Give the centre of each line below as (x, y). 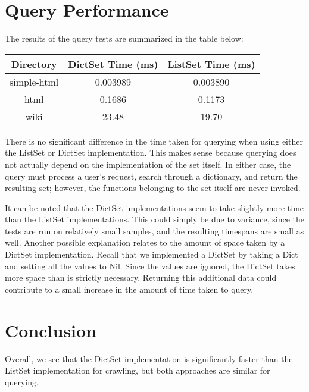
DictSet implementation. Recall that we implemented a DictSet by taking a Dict (152, 254)
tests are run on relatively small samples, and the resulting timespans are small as (154, 231)
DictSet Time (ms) (113, 64)
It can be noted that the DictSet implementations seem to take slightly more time (154, 207)
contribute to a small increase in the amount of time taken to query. (129, 289)
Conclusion (51, 330)
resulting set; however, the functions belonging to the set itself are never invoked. (153, 188)
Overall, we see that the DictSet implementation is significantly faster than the (149, 358)
